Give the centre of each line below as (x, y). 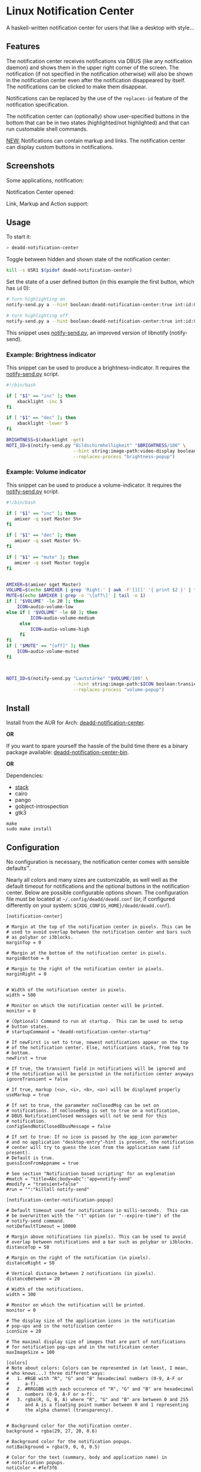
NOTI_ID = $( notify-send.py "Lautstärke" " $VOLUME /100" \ (77, 678)
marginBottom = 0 (28, 959)
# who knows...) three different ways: (56, 1374)
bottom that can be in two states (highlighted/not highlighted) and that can (98, 122)
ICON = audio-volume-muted (48, 652)
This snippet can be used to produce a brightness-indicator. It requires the (98, 367)
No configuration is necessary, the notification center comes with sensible (98, 862)
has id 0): (18, 288)
